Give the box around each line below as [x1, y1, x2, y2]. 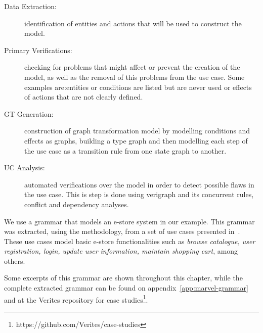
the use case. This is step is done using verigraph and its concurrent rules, [24, 189, 254, 200]
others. [4, 255, 25, 266]
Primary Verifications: [4, 44, 72, 55]
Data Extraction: [4, 1, 57, 11]
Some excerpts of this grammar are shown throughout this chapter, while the [4, 272, 243, 283]
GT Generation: [4, 108, 54, 119]
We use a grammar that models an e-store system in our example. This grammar [4, 216, 255, 226]
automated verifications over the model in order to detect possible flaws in [24, 179, 254, 189]
